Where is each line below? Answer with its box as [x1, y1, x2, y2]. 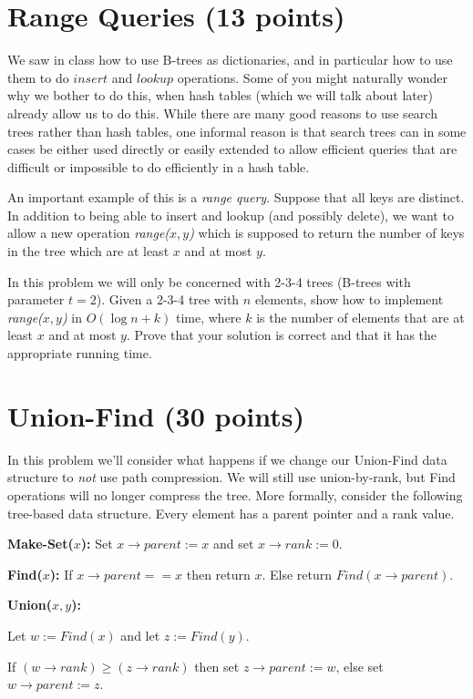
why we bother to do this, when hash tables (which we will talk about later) [7, 86, 433, 105]
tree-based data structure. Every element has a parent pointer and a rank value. [7, 503, 455, 522]
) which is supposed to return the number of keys [189, 223, 465, 242]
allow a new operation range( [7, 223, 170, 242]
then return [186, 564, 251, 583]
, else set [335, 656, 384, 675]
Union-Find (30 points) [7, 396, 305, 434]
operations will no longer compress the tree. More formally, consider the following [7, 485, 463, 504]
